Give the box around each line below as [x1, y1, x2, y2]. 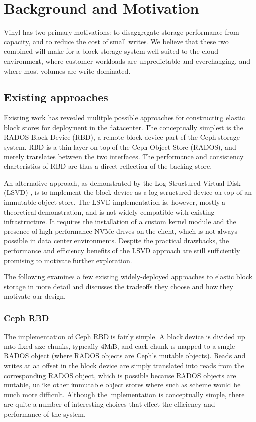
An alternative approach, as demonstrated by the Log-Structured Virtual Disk [4, 177, 241, 188]
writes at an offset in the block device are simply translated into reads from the [4, 360, 244, 370]
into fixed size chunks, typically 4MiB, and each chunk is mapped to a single [4, 341, 235, 351]
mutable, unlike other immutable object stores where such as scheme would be [4, 380, 241, 390]
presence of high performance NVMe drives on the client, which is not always [4, 226, 237, 236]
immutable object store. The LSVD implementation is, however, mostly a [4, 197, 226, 207]
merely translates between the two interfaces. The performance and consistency [4, 151, 244, 161]
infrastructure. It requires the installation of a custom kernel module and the [4, 216, 236, 227]
